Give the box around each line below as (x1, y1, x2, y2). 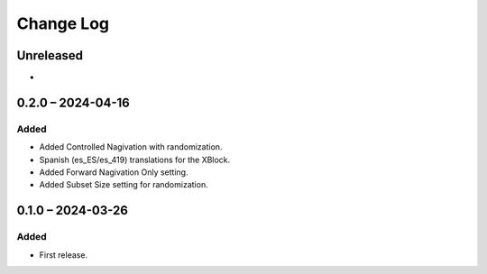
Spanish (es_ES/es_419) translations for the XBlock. (39, 154, 231, 165)
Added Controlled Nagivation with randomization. (39, 142, 223, 152)
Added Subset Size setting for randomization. (39, 179, 208, 190)
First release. (39, 249, 88, 260)
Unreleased (16, 48, 84, 63)
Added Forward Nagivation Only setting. (39, 167, 188, 178)
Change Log (16, 14, 110, 33)
